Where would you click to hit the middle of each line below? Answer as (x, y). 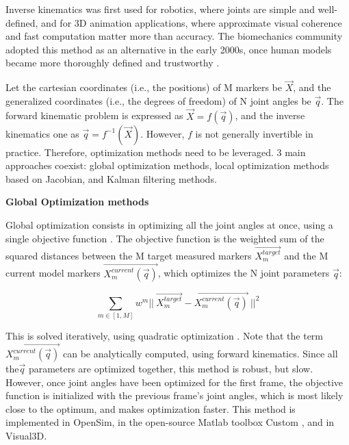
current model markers (53, 273)
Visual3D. (26, 436)
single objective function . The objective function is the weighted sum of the (165, 238)
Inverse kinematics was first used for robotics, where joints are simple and (160, 9)
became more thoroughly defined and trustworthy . (113, 63)
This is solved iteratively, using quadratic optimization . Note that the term (164, 336)
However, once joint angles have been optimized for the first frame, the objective (174, 382)
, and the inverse (270, 115)
